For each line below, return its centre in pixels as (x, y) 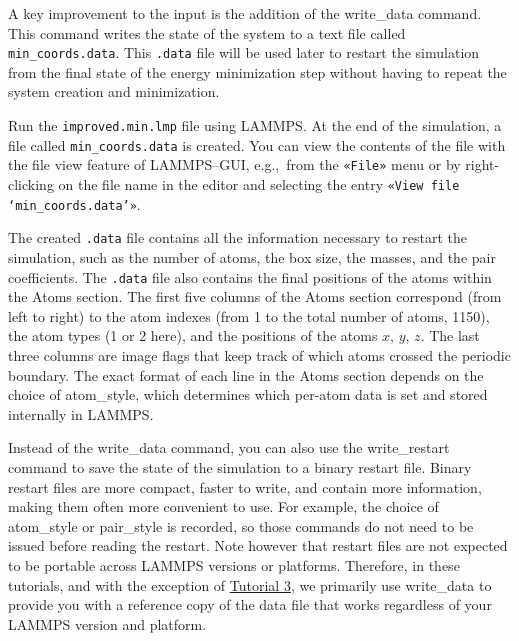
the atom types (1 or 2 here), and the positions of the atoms (193, 335)
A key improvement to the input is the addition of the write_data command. (245, 13)
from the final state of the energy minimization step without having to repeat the (257, 71)
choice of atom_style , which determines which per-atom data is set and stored (248, 394)
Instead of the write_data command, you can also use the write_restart (229, 447)
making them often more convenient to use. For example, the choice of (223, 506)
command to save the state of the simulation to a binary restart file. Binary (240, 466)
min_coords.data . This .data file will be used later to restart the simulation (244, 52)
